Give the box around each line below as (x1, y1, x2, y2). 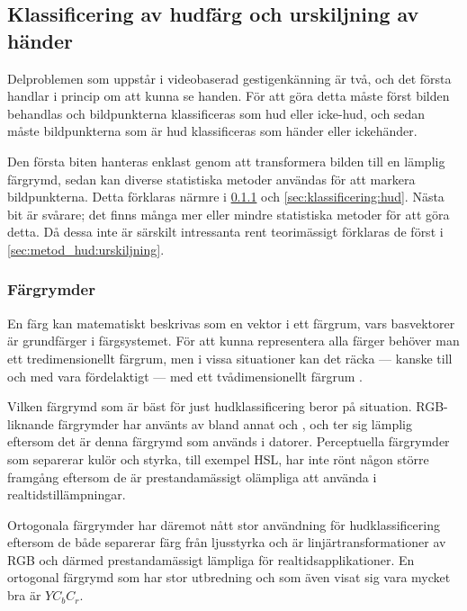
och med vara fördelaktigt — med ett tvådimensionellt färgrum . (7, 366, 363, 385)
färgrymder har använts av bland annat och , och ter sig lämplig (58, 414, 412, 433)
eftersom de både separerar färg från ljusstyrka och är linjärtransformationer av (7, 533, 446, 552)
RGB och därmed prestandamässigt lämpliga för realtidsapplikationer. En (7, 550, 415, 569)
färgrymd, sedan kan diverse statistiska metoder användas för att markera (7, 169, 416, 188)
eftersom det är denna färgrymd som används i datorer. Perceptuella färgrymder (7, 432, 450, 451)
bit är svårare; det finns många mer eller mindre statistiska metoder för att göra (7, 204, 450, 223)
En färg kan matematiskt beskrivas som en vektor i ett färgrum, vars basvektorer (7, 313, 455, 332)
